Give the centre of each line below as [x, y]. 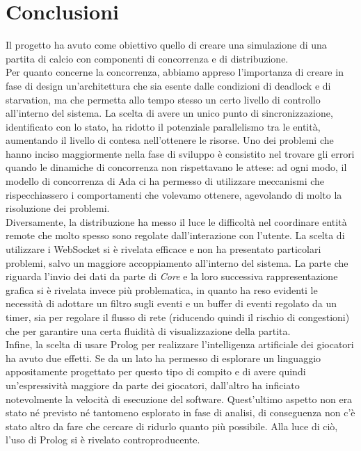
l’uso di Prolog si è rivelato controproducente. [103, 440]
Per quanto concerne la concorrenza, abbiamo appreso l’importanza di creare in [175, 72]
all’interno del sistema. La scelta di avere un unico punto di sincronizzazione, [169, 113]
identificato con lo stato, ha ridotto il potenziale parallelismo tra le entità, [163, 126]
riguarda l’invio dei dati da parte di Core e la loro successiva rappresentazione [172, 276]
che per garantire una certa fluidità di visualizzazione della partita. [148, 330]
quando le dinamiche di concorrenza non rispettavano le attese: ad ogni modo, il [176, 167]
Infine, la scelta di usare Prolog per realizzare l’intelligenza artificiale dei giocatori [180, 344]
